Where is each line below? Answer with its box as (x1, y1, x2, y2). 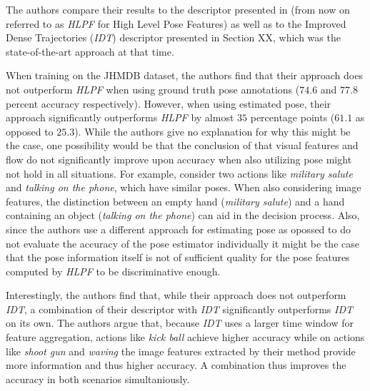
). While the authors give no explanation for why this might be (74, 123, 351, 138)
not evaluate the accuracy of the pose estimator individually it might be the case (6, 235, 359, 250)
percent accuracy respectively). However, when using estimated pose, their (6, 96, 331, 111)
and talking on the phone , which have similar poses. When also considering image (6, 180, 361, 195)
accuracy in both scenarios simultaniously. (6, 371, 190, 386)
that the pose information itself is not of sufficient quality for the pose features (6, 250, 350, 265)
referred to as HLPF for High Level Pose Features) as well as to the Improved (6, 16, 346, 31)
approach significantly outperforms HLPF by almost (6, 110, 234, 125)
